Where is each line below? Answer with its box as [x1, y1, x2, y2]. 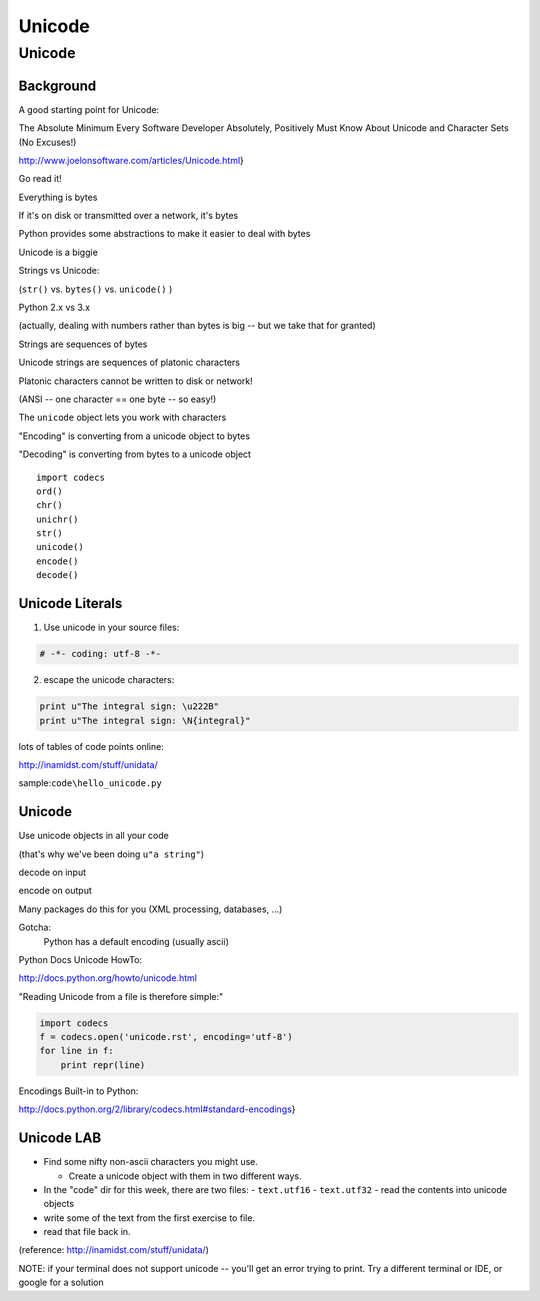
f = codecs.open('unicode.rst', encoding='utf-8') [39, 1031, 294, 1043]
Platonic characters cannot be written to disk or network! [18, 375, 254, 387]
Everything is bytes [18, 191, 98, 203]
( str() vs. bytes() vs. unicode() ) [18, 283, 173, 295]
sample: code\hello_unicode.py [18, 777, 162, 789]
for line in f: [39, 1045, 114, 1057]
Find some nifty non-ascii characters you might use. [43, 1156, 259, 1168]
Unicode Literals [18, 595, 123, 612]
